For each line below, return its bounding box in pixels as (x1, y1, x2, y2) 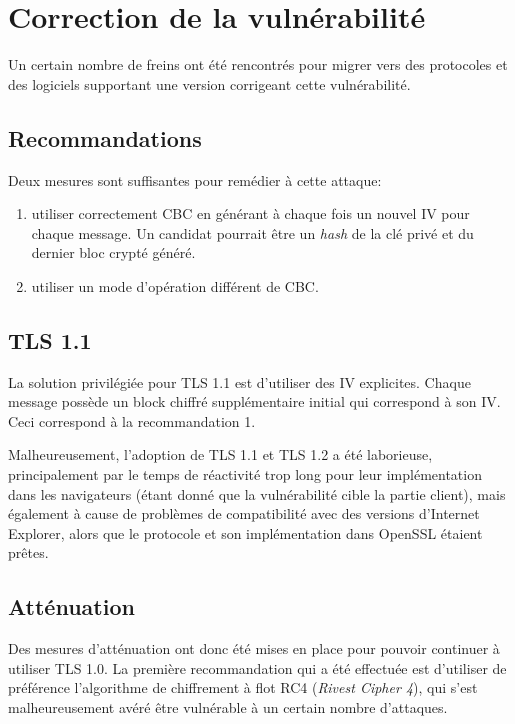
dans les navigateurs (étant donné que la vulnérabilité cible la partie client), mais (8, 483, 506, 504)
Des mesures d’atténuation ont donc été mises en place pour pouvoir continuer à (8, 638, 500, 659)
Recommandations (8, 122, 202, 153)
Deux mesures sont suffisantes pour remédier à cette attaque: (8, 169, 382, 190)
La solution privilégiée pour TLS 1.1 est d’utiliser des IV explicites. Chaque (8, 371, 471, 392)
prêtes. (8, 542, 49, 563)
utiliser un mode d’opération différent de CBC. (31, 275, 319, 296)
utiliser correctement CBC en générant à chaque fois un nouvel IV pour (31, 203, 470, 224)
